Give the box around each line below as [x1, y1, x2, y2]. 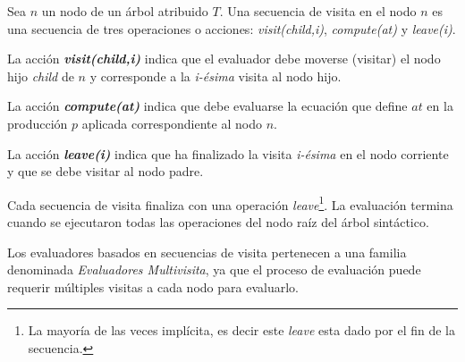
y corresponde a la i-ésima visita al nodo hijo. [89, 66, 342, 85]
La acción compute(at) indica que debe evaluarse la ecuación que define [7, 97, 408, 115]
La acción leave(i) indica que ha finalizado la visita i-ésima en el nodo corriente [7, 144, 449, 163]
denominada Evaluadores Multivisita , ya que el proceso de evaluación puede [7, 260, 421, 279]
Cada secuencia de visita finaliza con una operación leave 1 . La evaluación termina [7, 192, 453, 214]
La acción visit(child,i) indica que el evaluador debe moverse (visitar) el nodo [7, 49, 441, 68]
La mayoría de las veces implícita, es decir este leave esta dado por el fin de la [28, 321, 456, 340]
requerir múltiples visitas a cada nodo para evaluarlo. [7, 277, 299, 296]
